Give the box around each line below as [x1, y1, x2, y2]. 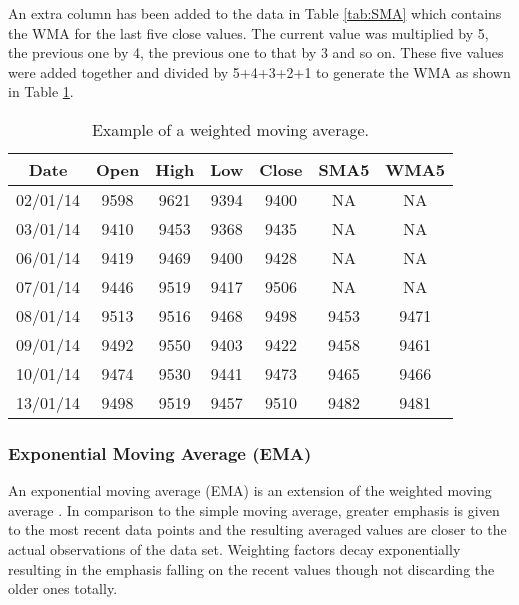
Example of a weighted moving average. [91, 117, 370, 141]
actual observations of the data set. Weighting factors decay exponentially [8, 538, 461, 559]
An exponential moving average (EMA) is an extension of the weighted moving [8, 480, 492, 501]
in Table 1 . [8, 81, 74, 102]
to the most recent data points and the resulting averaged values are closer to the [8, 519, 507, 540]
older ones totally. [8, 578, 118, 599]
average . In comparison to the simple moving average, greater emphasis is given [8, 499, 500, 520]
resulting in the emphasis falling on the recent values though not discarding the [8, 558, 495, 579]
